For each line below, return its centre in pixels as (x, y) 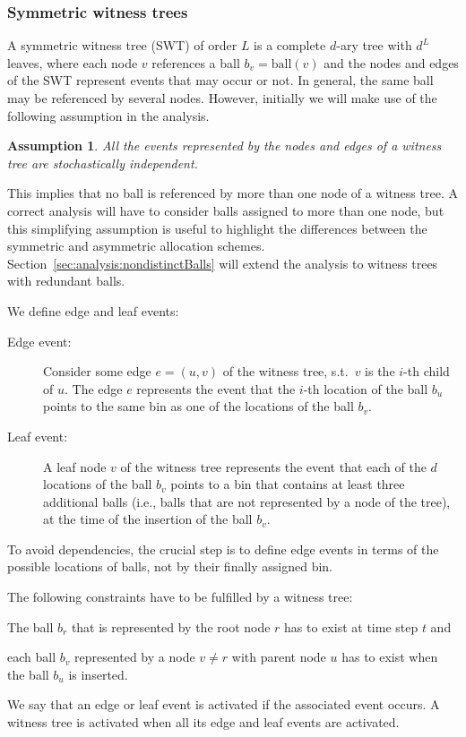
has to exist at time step (351, 626)
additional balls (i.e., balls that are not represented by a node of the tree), (247, 501)
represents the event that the (216, 388)
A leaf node (75, 466)
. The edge (93, 388)
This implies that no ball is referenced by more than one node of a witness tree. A (233, 193)
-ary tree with (374, 45)
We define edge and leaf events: (93, 310)
